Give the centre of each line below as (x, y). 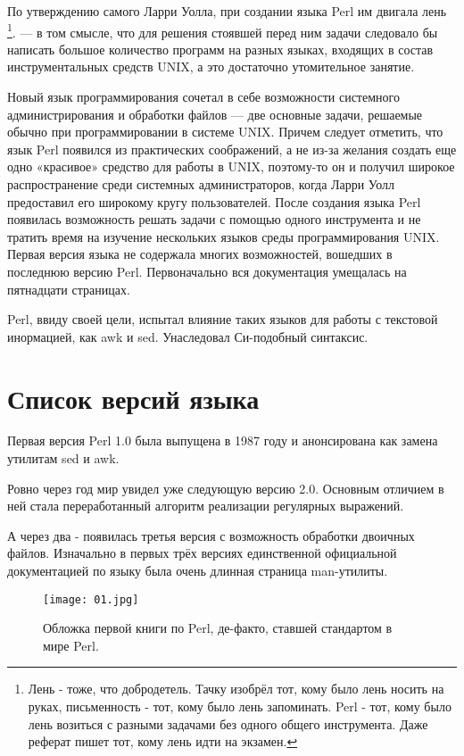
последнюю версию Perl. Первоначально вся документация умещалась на (207, 271)
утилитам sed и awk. (63, 458)
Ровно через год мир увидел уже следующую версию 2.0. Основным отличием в (226, 488)
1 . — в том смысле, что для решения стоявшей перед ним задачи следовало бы (223, 30)
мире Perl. (71, 645)
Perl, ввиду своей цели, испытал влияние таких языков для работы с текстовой (223, 319)
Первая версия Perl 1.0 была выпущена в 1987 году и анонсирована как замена (223, 440)
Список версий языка (133, 398)
